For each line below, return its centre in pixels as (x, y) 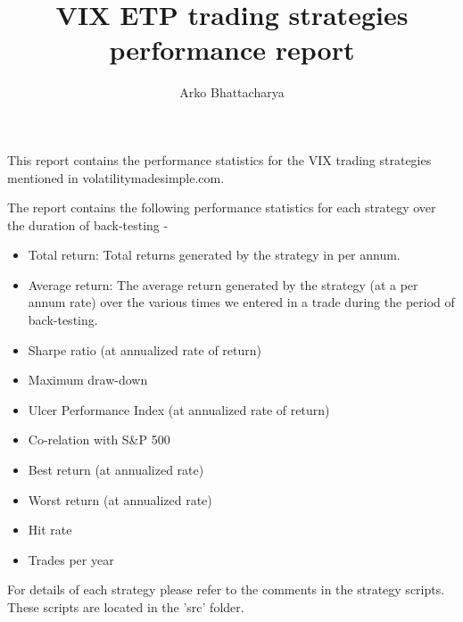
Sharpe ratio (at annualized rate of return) (145, 349)
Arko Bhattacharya (232, 92)
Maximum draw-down (88, 380)
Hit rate (50, 530)
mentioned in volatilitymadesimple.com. (116, 177)
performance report (232, 50)
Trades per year (71, 559)
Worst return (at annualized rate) (120, 499)
